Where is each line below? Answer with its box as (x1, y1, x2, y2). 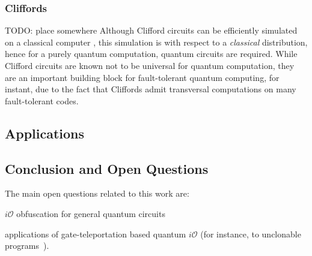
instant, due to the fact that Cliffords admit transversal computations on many (5, 83, 296, 95)
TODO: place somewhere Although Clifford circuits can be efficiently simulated (5, 24, 298, 37)
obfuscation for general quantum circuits (16, 207, 165, 219)
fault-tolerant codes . (5, 94, 79, 107)
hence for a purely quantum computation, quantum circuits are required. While (5, 47, 298, 60)
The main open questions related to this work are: (5, 187, 189, 200)
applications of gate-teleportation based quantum (5, 227, 186, 240)
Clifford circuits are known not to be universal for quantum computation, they (5, 59, 295, 71)
